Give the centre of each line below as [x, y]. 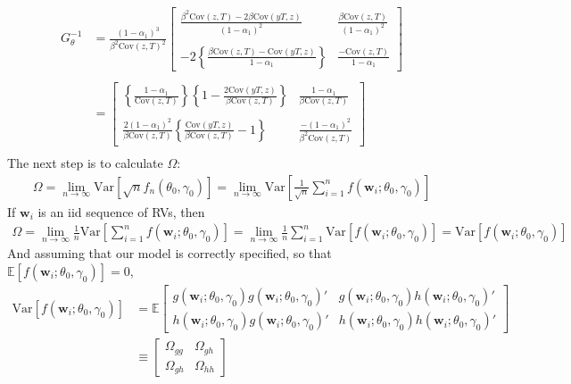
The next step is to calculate [85, 162]
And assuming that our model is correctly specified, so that [170, 253]
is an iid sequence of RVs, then [121, 211]
